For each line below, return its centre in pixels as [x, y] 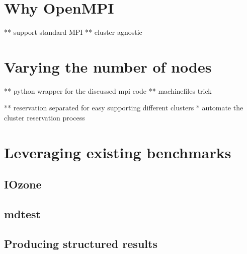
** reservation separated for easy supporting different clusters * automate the [124, 108]
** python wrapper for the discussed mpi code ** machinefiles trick [108, 90]
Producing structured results [81, 243]
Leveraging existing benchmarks [118, 152]
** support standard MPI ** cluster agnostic [73, 32]
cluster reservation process [45, 118]
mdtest [22, 214]
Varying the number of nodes [108, 66]
